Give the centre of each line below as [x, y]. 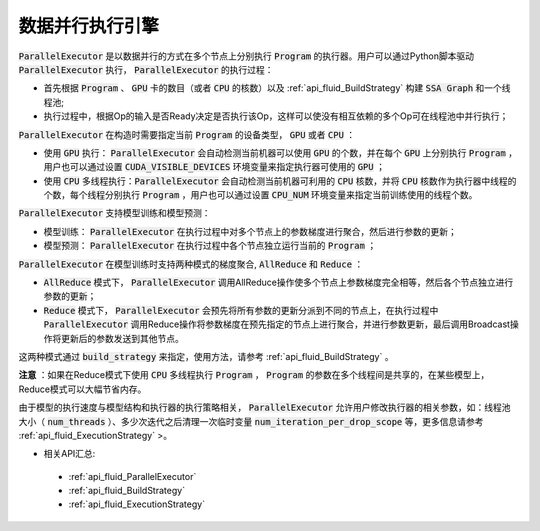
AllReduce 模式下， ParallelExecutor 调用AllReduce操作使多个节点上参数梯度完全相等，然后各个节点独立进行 [278, 282]
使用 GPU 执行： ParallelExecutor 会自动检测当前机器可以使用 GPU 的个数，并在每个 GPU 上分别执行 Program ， [280, 152]
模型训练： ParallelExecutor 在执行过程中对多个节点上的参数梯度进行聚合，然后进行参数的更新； [250, 231]
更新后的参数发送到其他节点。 [122, 338]
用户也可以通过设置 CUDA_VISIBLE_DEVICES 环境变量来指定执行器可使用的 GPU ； [214, 167]
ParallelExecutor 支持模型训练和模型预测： [114, 213]
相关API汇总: [69, 454]
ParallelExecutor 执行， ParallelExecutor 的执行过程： [146, 69]
